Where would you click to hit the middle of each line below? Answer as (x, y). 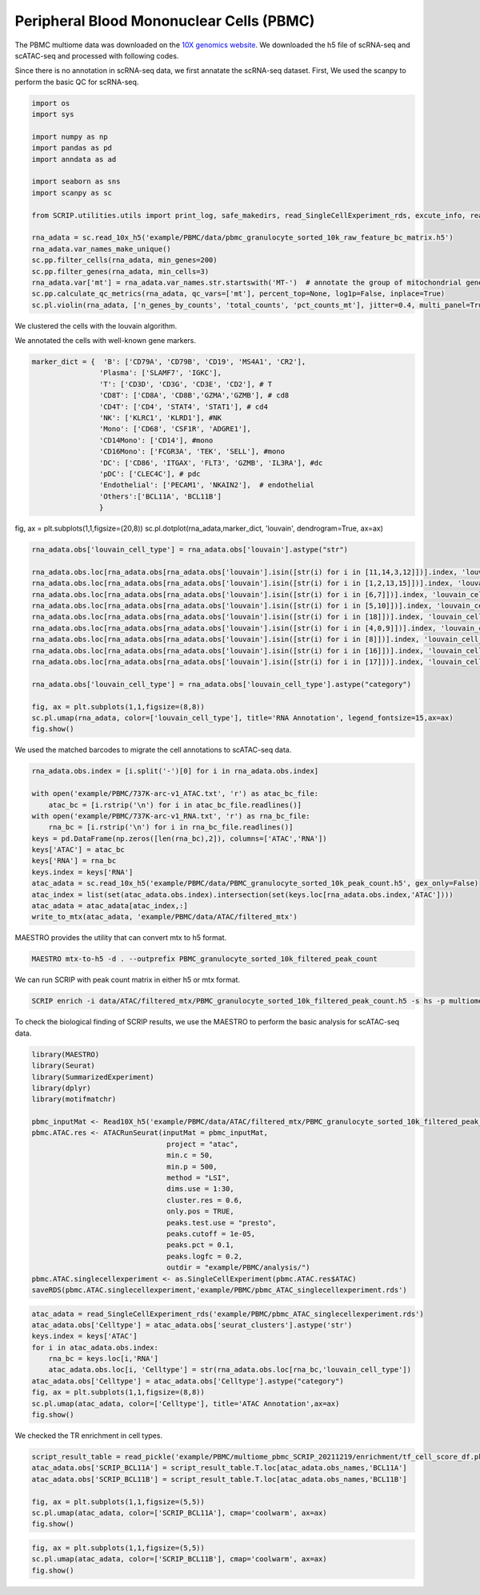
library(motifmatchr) (74, 1099)
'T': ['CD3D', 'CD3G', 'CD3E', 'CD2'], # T (186, 384)
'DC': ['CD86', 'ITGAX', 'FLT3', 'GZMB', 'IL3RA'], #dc (211, 462)
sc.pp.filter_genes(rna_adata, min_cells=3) (120, 271)
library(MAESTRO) (66, 1054)
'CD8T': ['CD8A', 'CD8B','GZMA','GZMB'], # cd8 (194, 396)
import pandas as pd (72, 148)
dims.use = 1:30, (201, 1189)
